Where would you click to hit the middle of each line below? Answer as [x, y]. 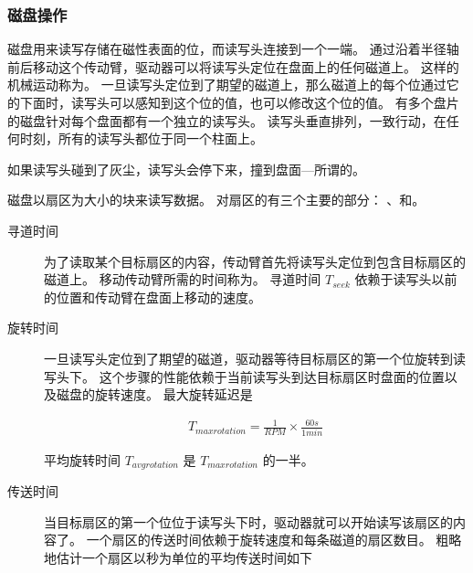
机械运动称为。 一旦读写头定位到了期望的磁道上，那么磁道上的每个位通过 [227, 85]
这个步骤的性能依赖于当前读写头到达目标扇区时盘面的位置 [272, 376]
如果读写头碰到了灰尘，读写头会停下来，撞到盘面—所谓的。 [186, 169]
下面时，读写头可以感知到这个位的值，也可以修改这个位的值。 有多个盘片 [239, 102]
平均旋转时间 [82, 459]
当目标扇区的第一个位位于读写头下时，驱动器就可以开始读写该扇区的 [248, 521]
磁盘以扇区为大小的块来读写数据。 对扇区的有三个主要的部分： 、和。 [216, 200]
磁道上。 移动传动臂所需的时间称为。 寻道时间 [183, 279]
